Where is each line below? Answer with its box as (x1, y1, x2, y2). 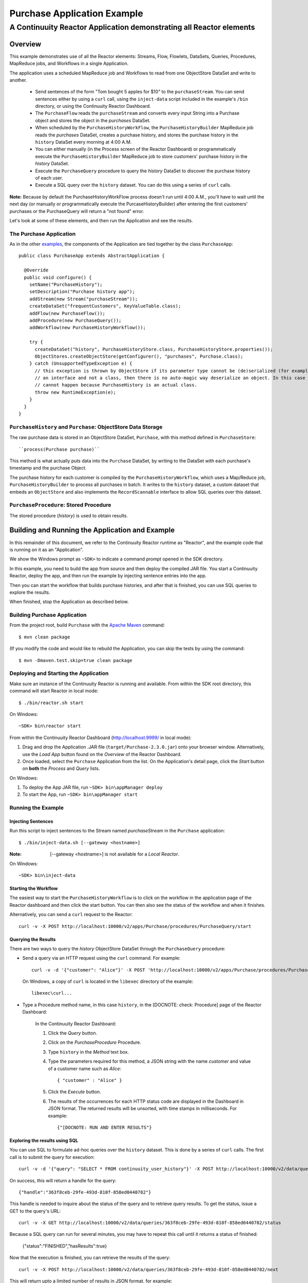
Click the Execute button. (48, 1088, 101, 1095)
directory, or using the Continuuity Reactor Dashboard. (35, 103, 151, 109)
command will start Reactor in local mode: (9, 688, 99, 694)
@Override (24, 267, 49, 273)
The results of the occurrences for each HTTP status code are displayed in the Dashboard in (48, 1098, 244, 1104)
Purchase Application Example (9, 8, 143, 19)
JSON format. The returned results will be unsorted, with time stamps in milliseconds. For (48, 1105, 237, 1112)
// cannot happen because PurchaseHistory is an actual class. (34, 382, 198, 388)
